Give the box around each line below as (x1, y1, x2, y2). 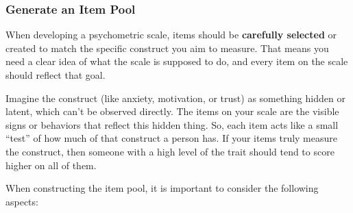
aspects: (5, 194, 38, 208)
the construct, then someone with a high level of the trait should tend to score (5, 144, 334, 158)
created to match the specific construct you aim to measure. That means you (5, 40, 329, 55)
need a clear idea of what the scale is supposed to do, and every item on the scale (5, 54, 348, 68)
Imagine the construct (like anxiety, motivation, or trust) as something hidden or (5, 90, 345, 105)
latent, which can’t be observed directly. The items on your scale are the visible (5, 104, 339, 118)
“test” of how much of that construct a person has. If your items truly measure (5, 131, 338, 145)
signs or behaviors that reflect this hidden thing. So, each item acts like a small (5, 117, 339, 131)
